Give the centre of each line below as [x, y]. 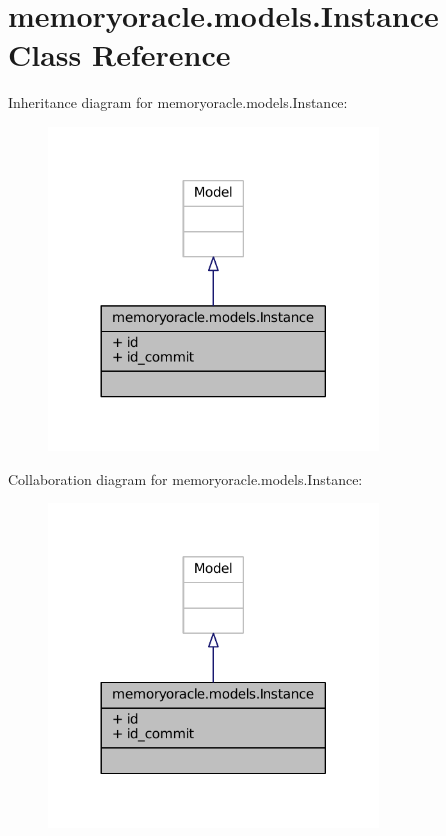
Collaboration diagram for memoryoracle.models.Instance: [185, 478]
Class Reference [119, 54]
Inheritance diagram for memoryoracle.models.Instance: [178, 102]
